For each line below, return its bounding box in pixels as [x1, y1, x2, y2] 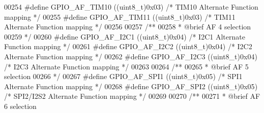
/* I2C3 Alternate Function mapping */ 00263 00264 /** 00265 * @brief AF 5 [4, 61, 249, 71]
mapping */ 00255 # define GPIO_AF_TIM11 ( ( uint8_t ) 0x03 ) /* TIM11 [4, 11, 236, 22]
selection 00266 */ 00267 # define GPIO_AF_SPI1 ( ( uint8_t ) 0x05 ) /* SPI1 [4, 71, 243, 82]
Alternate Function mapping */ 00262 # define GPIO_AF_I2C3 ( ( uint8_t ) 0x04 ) [4, 51, 257, 61]
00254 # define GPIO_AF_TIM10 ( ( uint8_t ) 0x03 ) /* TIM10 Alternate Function [4, 2, 258, 12]
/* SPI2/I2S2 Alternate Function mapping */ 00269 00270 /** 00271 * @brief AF [4, 91, 260, 101]
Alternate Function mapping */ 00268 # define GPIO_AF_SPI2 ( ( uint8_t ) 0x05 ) [4, 81, 258, 91]
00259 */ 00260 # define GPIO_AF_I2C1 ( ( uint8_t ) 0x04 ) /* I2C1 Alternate [4, 31, 245, 42]
